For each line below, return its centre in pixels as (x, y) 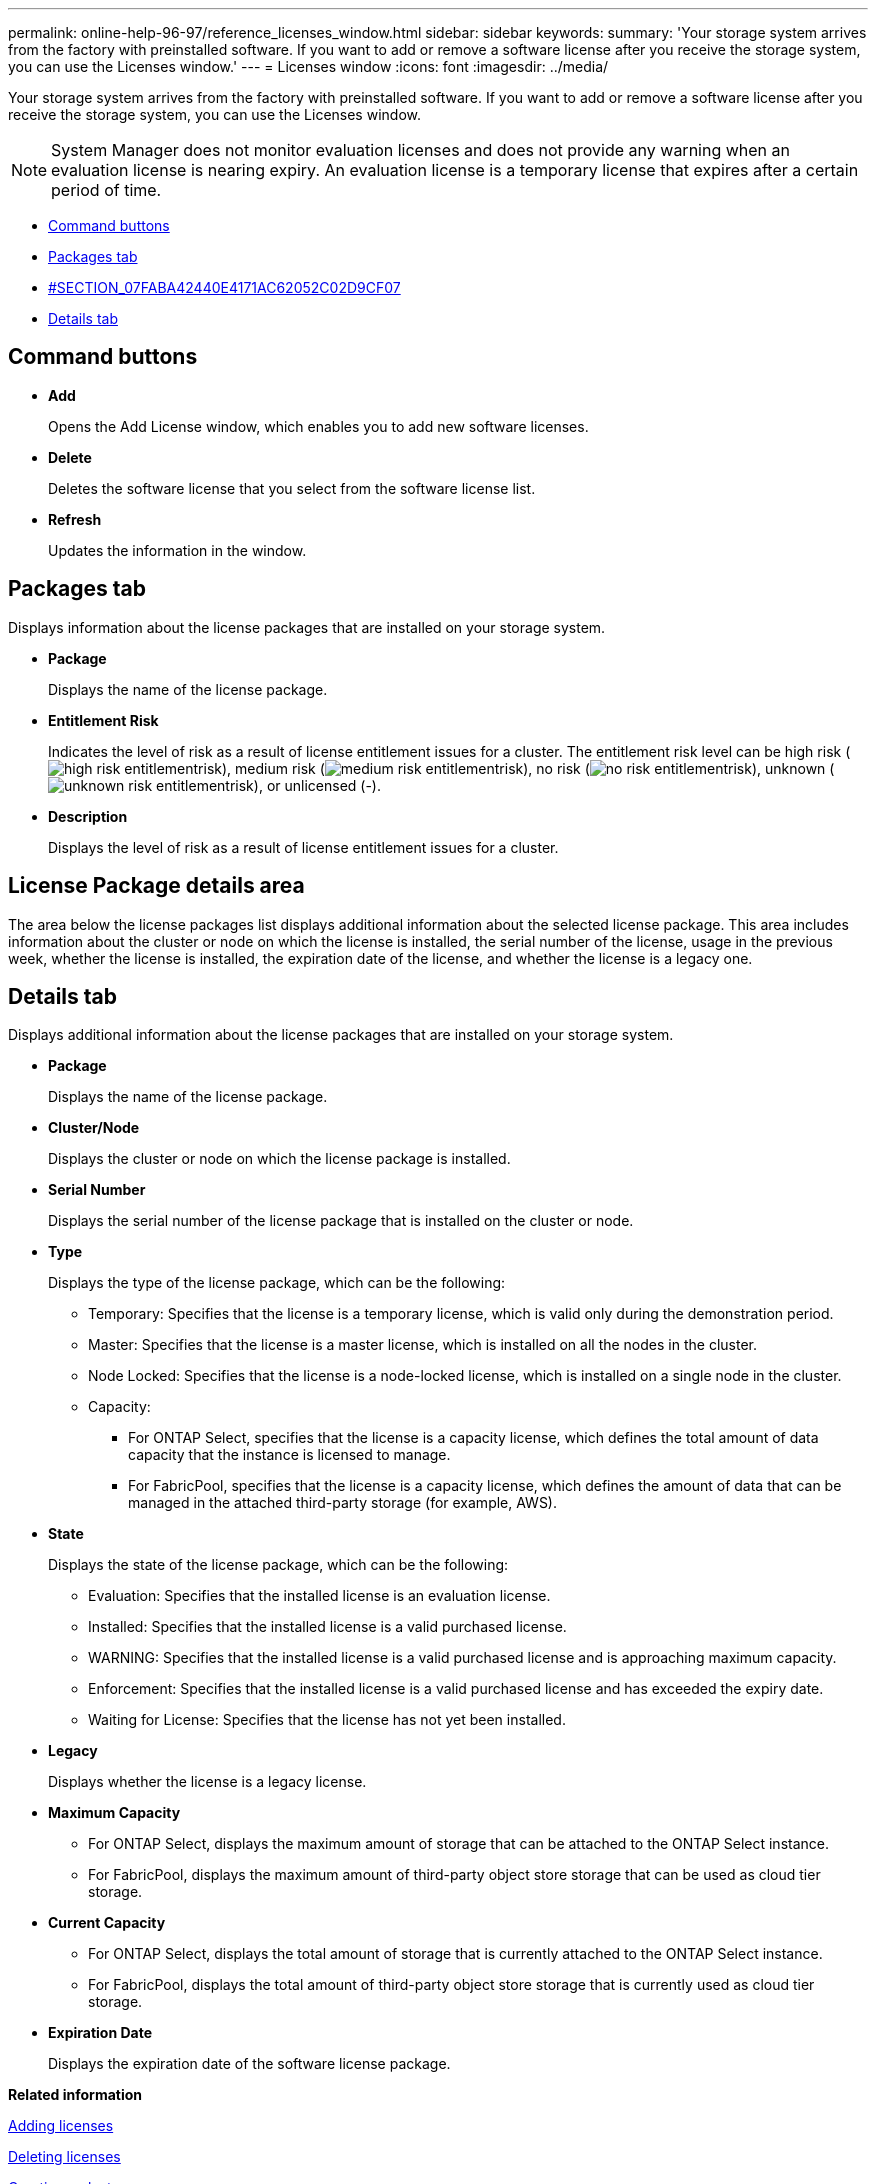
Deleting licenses (64, 2157)
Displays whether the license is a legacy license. (207, 1782)
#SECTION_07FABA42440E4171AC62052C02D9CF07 (224, 287)
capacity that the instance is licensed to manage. (289, 1455)
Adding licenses (61, 2126)
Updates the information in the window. (177, 550)
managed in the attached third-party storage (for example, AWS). (343, 1503)
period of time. (106, 190)
